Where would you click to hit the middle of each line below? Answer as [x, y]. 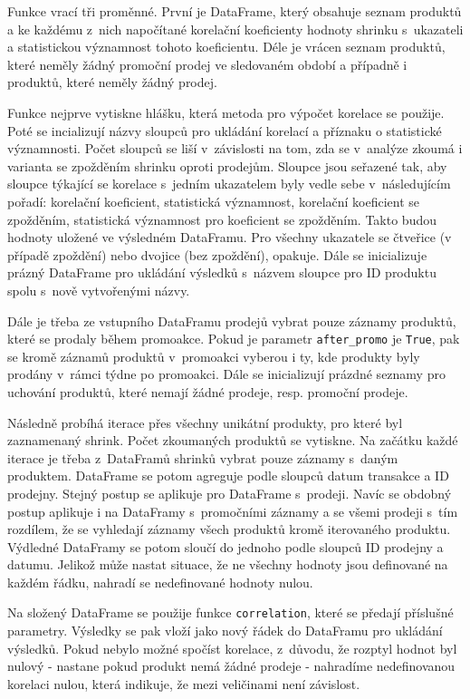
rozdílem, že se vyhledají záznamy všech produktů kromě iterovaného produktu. [229, 529]
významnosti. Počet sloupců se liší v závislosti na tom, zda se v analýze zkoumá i [235, 148]
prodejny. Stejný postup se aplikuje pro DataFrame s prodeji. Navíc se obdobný [230, 493]
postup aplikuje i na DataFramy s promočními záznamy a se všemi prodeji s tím [233, 511]
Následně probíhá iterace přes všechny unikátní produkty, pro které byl [205, 422]
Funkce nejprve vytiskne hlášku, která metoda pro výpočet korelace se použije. [226, 112]
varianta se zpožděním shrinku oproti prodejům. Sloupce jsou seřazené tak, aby [227, 165]
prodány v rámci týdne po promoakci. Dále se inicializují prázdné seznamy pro [226, 374]
